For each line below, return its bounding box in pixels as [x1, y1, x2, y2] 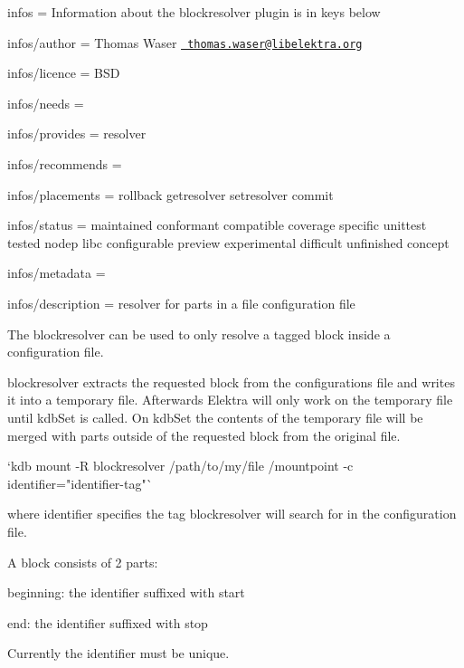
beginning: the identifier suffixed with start [7, 583, 245, 602]
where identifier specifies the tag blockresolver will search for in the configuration [7, 504, 457, 523]
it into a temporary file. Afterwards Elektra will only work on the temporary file [7, 390, 453, 409]
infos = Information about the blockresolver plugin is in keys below [7, 3, 381, 21]
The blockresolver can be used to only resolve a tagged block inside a [7, 324, 391, 343]
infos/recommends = [7, 155, 122, 174]
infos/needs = [7, 93, 84, 112]
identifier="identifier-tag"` [7, 473, 153, 492]
